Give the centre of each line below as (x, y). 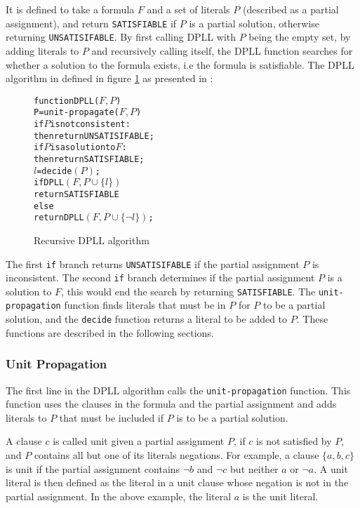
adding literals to (42, 50)
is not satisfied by (294, 441)
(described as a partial (291, 9)
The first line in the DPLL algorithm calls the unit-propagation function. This (178, 390)
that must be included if (112, 417)
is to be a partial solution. (232, 417)
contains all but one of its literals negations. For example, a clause (176, 455)
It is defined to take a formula (70, 9)
